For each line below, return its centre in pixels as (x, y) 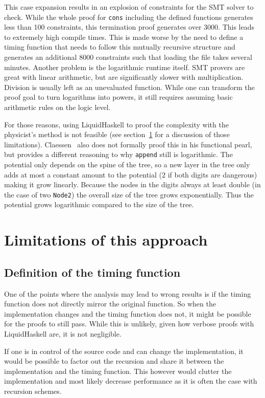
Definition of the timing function (92, 272)
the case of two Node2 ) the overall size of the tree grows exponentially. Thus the (129, 194)
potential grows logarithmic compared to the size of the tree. (99, 204)
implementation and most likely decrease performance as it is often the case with (131, 381)
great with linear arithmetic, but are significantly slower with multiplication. (124, 77)
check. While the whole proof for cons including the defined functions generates (129, 17)
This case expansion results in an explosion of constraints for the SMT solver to (129, 7)
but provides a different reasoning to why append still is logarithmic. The (118, 154)
